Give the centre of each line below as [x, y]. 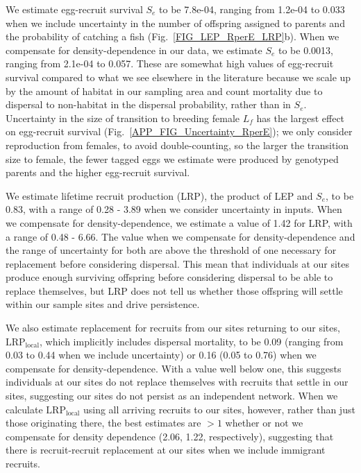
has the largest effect [301, 118]
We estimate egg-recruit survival [74, 9]
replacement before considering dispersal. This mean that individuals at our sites [178, 263]
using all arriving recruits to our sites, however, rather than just [219, 409]
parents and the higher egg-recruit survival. [98, 172]
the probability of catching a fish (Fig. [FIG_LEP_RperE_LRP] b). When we [173, 36]
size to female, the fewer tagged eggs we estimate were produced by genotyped [172, 158]
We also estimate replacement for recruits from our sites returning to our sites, [173, 328]
